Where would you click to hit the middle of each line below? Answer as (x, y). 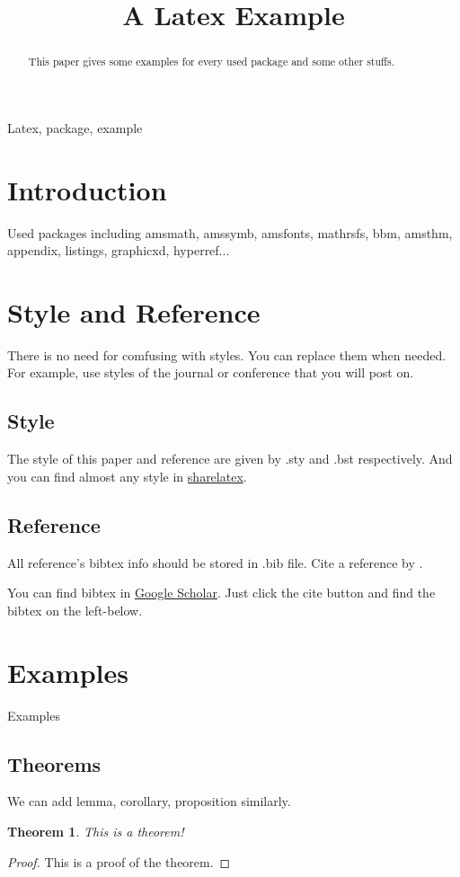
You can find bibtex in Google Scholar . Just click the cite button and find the (221, 593)
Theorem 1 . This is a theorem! (96, 831)
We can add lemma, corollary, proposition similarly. (149, 801)
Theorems (54, 763)
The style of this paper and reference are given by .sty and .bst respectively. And (230, 459)
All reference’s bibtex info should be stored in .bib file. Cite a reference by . (215, 562)
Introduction (87, 189)
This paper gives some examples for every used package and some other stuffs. (211, 62)
